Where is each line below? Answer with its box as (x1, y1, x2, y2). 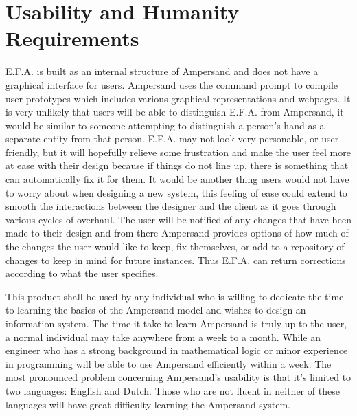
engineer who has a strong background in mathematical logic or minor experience (5, 343, 348, 358)
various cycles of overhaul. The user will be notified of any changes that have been (5, 212, 352, 226)
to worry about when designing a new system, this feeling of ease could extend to (5, 185, 347, 199)
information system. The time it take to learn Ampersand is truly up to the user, (5, 316, 347, 330)
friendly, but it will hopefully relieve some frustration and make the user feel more (5, 144, 351, 159)
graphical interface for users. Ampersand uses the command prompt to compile (5, 77, 338, 91)
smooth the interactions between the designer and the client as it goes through (5, 199, 336, 213)
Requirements (5, 24, 139, 52)
